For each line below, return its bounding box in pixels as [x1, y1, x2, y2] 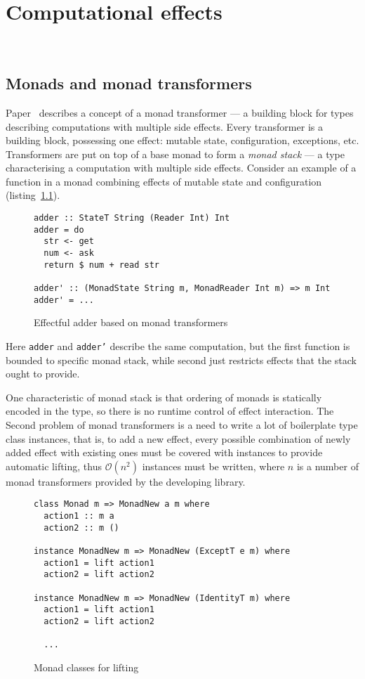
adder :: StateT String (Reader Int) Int [34, 213, 230, 224]
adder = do [34, 224, 84, 235]
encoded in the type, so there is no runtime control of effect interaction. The [6, 403, 334, 418]
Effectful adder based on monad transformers [34, 315, 228, 330]
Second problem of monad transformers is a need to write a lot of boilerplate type [6, 417, 358, 432]
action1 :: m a [44, 510, 114, 521]
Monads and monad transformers [6, 72, 252, 94]
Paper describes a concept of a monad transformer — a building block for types [6, 105, 354, 119]
